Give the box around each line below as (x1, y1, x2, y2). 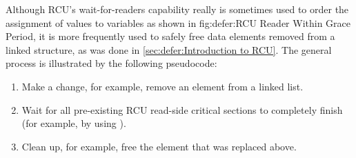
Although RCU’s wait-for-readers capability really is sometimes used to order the (6, 2, 349, 16)
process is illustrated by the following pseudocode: (6, 56, 217, 70)
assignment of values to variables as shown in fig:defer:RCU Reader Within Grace (6, 15, 351, 30)
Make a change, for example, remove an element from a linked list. (21, 79, 304, 93)
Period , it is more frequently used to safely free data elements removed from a (6, 29, 335, 43)
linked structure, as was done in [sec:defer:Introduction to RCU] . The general (6, 42, 332, 57)
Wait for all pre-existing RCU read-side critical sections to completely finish (21, 102, 343, 117)
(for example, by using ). (21, 116, 126, 130)
